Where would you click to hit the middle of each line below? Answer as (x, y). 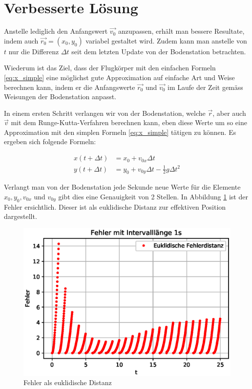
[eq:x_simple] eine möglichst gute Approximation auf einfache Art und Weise (119, 77)
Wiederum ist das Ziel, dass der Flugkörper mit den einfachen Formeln (110, 68)
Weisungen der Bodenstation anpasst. (60, 97)
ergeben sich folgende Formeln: (50, 141)
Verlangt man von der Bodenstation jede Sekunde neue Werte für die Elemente (122, 187)
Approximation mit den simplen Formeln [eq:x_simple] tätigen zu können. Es (120, 132)
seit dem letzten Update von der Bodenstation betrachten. (159, 51)
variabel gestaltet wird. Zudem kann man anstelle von (166, 40)
